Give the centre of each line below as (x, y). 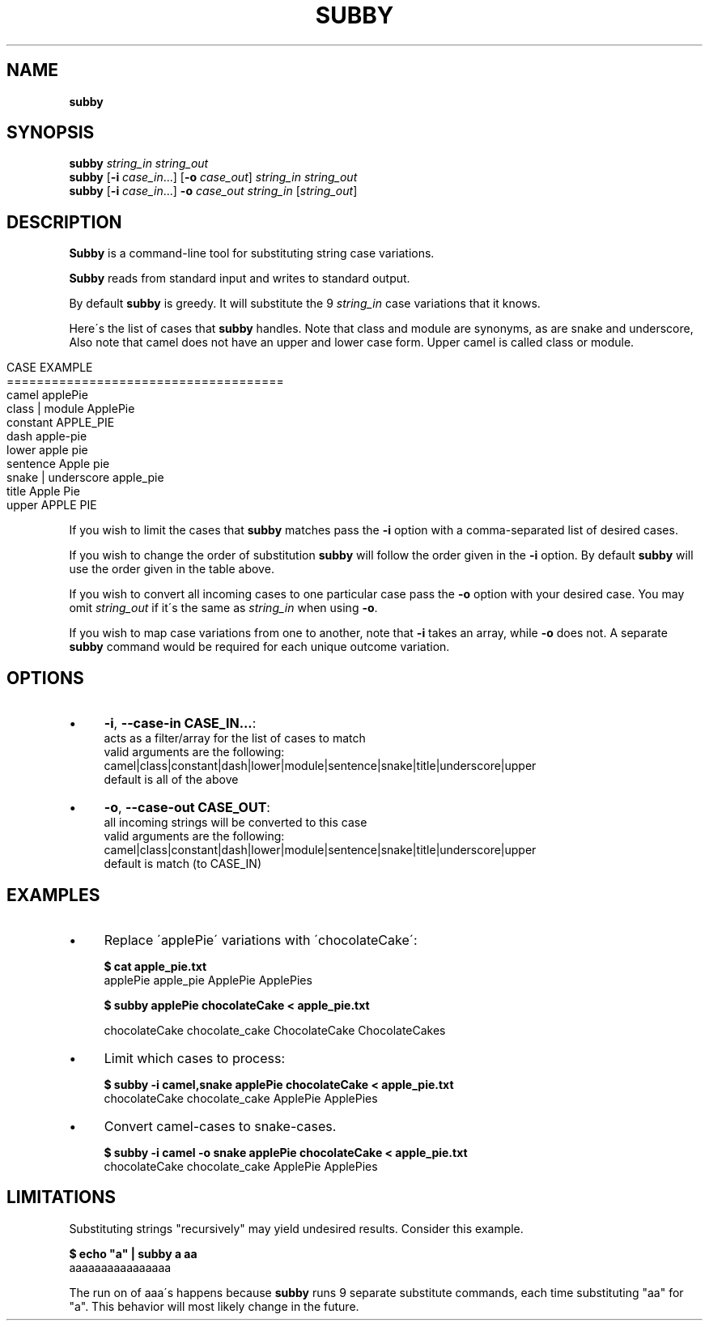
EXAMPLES (53, 895)
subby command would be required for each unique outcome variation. (259, 647)
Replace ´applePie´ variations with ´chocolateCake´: (261, 940)
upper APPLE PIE (52, 505)
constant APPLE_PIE (61, 423)
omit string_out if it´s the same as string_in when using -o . (223, 608)
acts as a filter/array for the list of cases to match (235, 738)
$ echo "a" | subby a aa (133, 1253)
